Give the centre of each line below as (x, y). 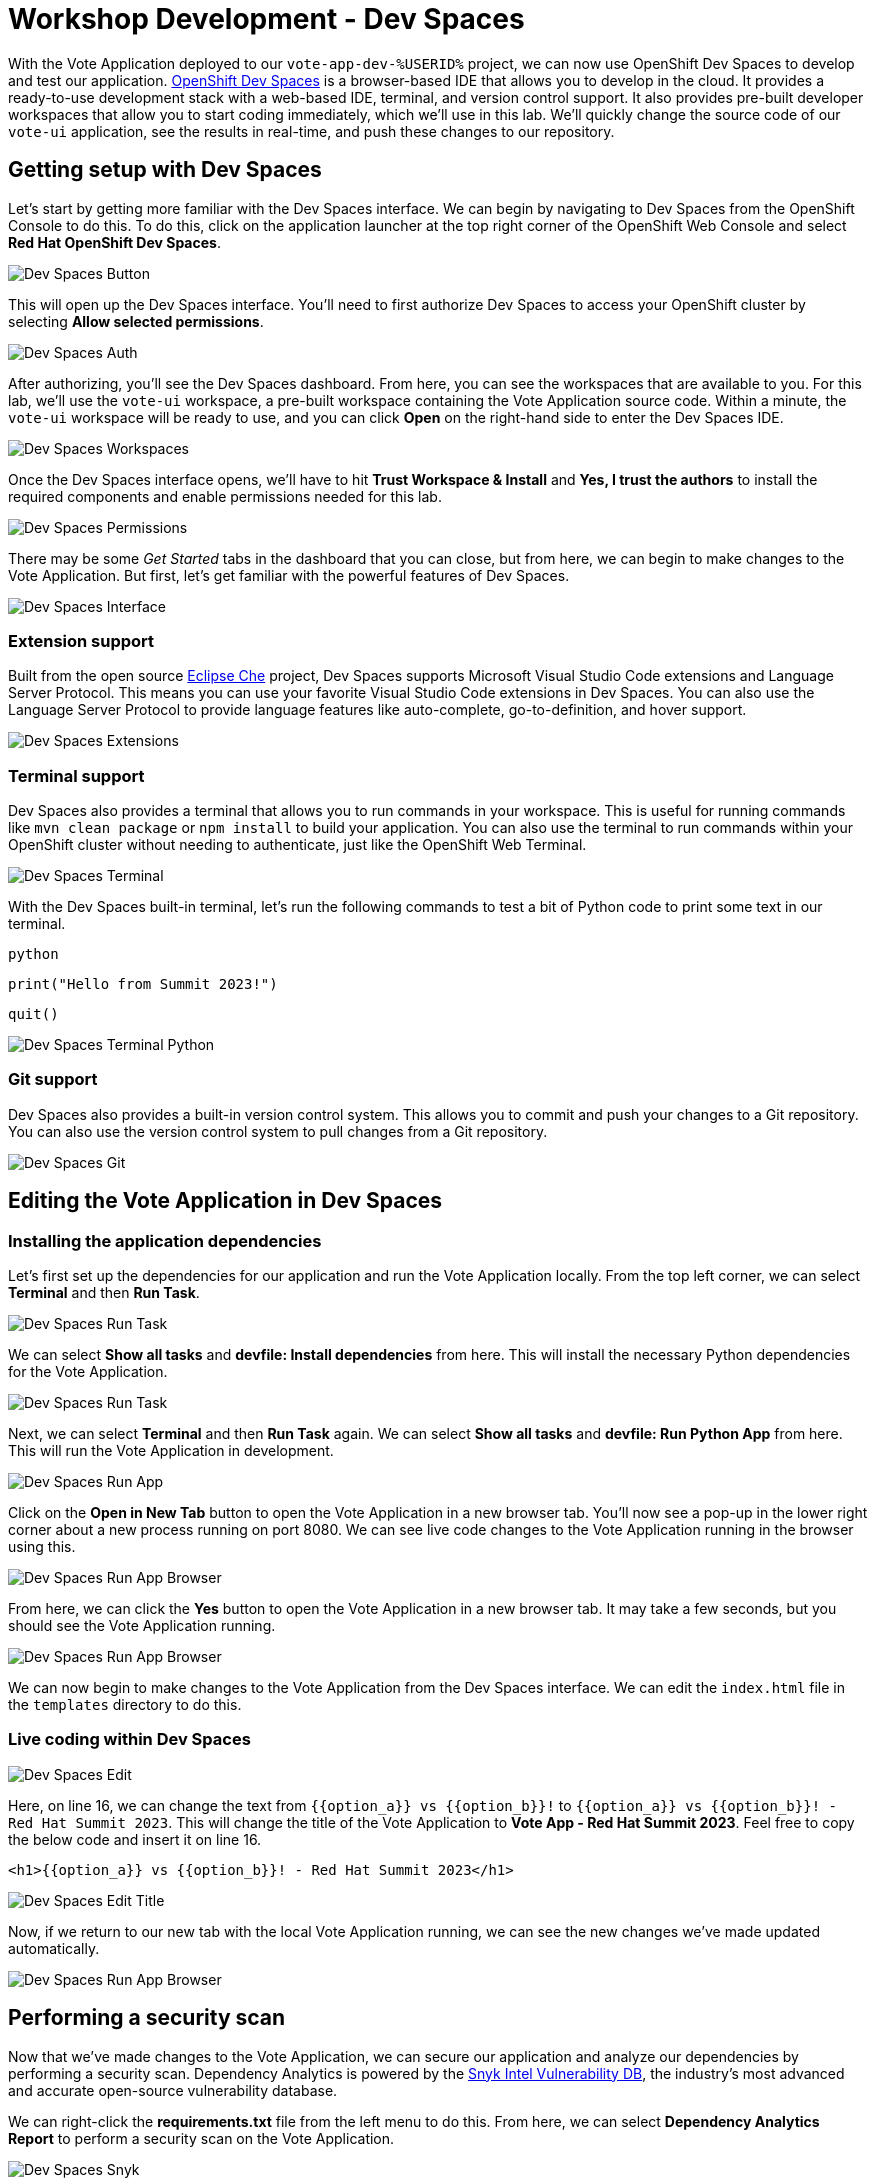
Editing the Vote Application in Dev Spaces (225, 1201)
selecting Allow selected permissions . (136, 321)
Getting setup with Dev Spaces (165, 170)
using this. (42, 1547)
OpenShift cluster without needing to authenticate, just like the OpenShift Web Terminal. (297, 845)
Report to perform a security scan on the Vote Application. (201, 2138)
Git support (53, 1079)
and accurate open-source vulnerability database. (173, 2090)
